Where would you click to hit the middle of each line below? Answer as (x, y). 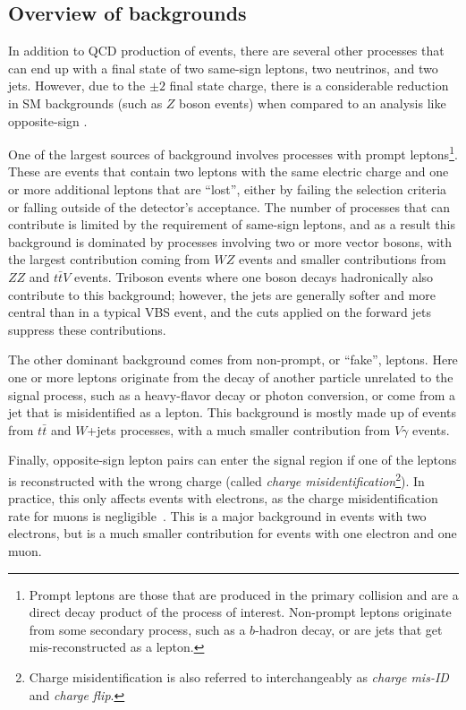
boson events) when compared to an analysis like (313, 103)
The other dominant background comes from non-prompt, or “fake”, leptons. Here (233, 359)
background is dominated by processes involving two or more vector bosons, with (230, 241)
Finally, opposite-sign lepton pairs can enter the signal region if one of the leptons (233, 460)
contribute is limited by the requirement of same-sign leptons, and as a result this (232, 224)
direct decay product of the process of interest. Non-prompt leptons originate (240, 612)
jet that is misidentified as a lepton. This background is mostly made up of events (233, 412)
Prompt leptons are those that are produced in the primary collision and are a (244, 594)
